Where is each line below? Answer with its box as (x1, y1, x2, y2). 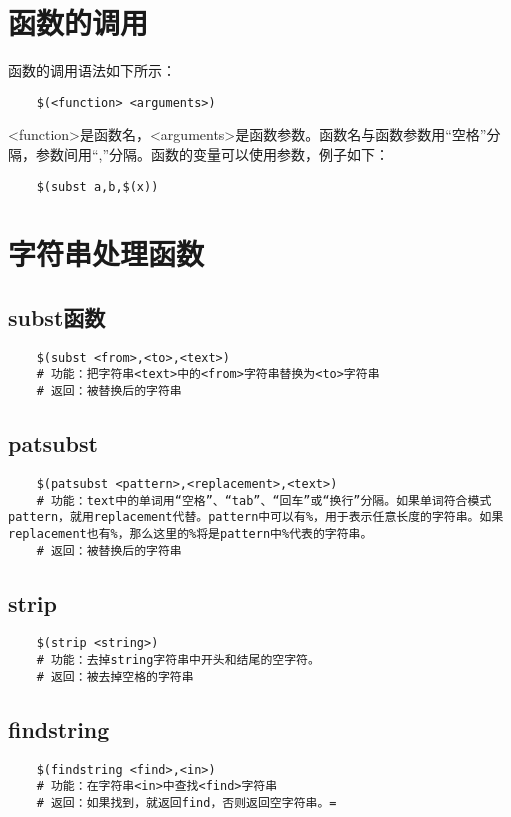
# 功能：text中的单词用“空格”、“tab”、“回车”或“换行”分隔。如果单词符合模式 (36, 493, 492, 508)
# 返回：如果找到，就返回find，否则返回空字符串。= (36, 795, 337, 810)
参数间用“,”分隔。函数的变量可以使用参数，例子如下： (35, 143, 390, 164)
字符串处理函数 (8, 233, 205, 274)
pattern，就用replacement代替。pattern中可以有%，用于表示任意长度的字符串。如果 (8, 510, 504, 525)
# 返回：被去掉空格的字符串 (36, 669, 194, 684)
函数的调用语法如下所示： (8, 60, 176, 81)
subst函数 (8, 301, 106, 332)
